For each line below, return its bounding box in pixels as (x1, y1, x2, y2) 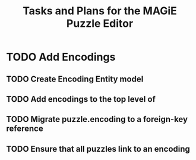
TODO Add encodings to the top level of (6, 94, 156, 104)
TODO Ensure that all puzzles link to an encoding (6, 144, 190, 154)
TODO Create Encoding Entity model (6, 74, 144, 84)
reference (6, 124, 43, 134)
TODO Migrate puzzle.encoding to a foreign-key (6, 114, 188, 124)
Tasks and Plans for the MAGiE (23, 4, 177, 18)
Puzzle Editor (66, 17, 134, 30)
